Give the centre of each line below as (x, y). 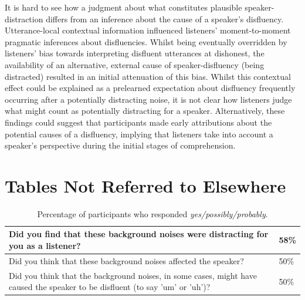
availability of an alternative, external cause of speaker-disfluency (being (135, 64)
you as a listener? (45, 246)
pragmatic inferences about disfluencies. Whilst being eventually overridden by (146, 41)
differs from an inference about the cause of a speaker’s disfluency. (165, 18)
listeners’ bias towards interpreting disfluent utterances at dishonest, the (135, 53)
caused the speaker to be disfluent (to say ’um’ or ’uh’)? (110, 287)
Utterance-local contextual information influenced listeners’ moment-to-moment (148, 30)
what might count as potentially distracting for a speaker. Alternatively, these (145, 111)
